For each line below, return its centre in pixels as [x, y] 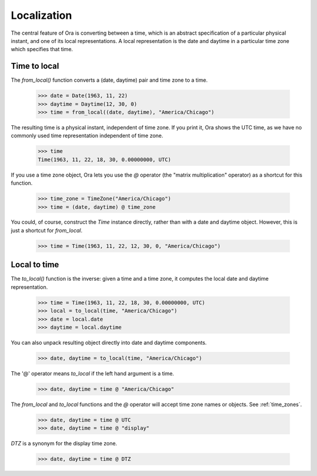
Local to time [35, 265]
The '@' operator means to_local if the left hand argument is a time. [92, 373]
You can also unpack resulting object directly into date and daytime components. [109, 342]
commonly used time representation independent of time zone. [87, 136]
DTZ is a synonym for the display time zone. [64, 444]
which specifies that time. [42, 49]
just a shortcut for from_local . [47, 230]
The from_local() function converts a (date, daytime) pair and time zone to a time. [109, 80]
